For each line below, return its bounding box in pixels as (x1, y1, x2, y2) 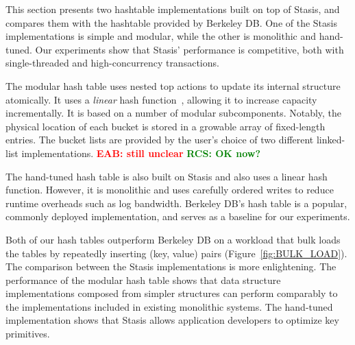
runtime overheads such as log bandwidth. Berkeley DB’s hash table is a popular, (5, 195, 347, 210)
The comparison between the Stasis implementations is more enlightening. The (5, 259, 336, 274)
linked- (316, 132, 345, 147)
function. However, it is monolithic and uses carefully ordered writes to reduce (5, 182, 334, 197)
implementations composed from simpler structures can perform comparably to (5, 286, 338, 300)
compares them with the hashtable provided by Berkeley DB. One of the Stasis (5, 15, 337, 29)
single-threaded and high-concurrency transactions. (5, 56, 219, 70)
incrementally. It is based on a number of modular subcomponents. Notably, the (5, 106, 342, 120)
